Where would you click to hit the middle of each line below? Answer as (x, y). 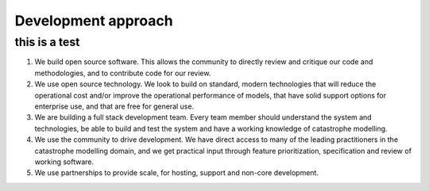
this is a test (47, 42)
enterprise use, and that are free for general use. (114, 106)
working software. (64, 162)
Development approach (94, 21)
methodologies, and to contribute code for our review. (123, 73)
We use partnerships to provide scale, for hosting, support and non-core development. (177, 173)
